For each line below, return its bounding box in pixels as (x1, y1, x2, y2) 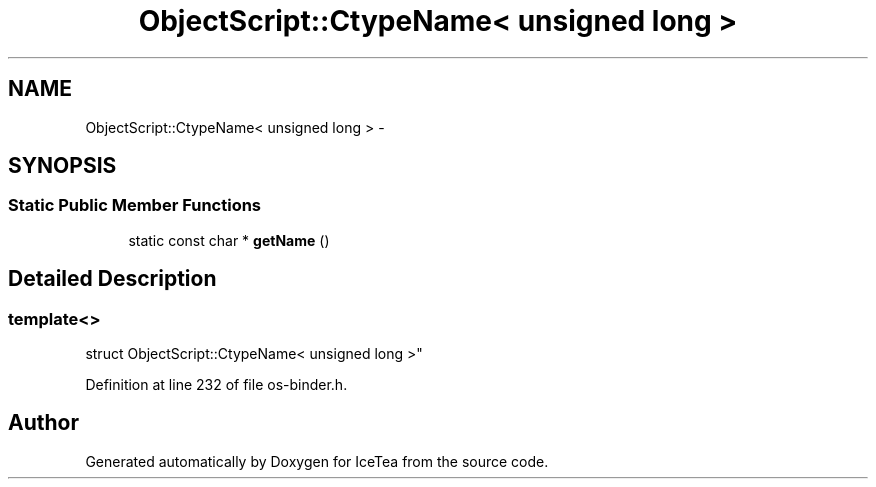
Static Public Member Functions (8, 195, 262, 216)
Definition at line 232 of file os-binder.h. (85, 376, 348, 394)
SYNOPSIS (8, 153, 117, 179)
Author (8, 410, 79, 436)
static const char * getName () (128, 231, 330, 249)
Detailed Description (8, 266, 217, 292)
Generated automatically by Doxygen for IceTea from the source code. (85, 452, 549, 470)
